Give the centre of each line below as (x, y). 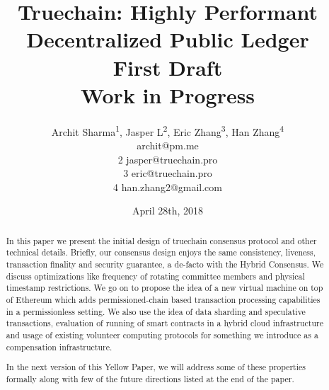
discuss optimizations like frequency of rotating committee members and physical (155, 276)
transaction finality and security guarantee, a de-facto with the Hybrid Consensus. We (165, 264)
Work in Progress (168, 94)
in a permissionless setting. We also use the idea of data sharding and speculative (156, 311)
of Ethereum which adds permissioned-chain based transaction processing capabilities (163, 299)
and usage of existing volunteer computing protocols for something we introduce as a (162, 334)
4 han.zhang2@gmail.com (167, 187)
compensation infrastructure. (59, 346)
